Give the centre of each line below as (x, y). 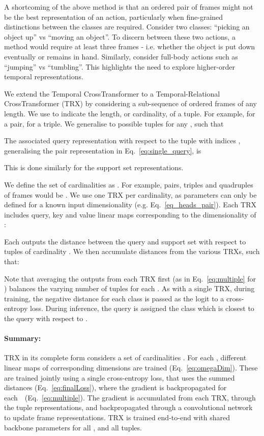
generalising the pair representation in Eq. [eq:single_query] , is (103, 150)
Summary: (23, 338)
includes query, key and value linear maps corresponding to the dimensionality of (130, 214)
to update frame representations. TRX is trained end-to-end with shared (117, 417)
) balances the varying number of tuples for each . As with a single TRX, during (129, 288)
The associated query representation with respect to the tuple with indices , (122, 141)
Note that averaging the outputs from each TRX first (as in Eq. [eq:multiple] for (130, 278)
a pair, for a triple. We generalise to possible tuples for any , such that (114, 123)
